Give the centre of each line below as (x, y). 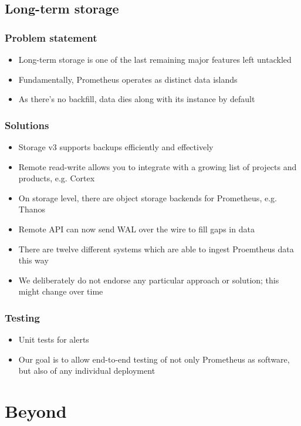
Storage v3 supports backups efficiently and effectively (116, 147)
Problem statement (51, 37)
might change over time (61, 291)
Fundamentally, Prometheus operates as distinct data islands (128, 79)
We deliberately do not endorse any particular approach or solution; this (149, 280)
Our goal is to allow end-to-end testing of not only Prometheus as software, (154, 359)
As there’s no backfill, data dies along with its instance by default (137, 99)
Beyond (36, 411)
